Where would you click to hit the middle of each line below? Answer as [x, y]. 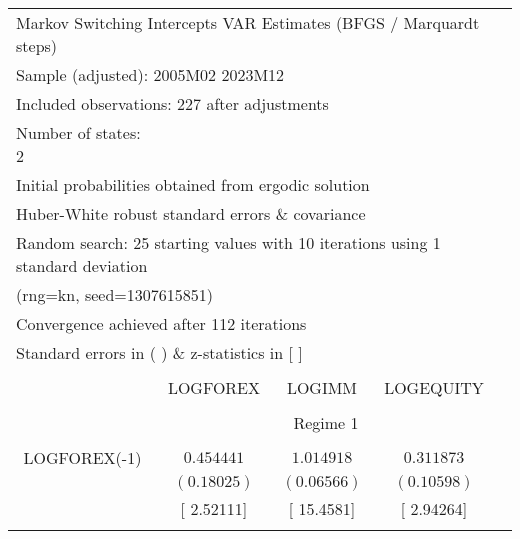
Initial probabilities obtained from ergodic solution [193, 184]
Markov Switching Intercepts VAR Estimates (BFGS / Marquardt [248, 22]
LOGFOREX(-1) [82, 457]
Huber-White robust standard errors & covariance [191, 213]
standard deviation [82, 265]
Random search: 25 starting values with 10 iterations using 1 [228, 242]
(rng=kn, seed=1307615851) [115, 294]
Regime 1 [326, 422]
